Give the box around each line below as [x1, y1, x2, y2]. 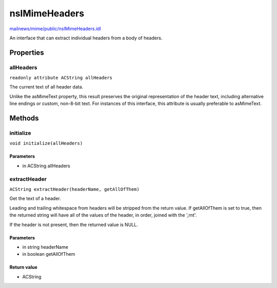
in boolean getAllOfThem [22, 251, 75, 257]
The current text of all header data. [9, 84, 84, 90]
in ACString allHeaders [22, 163, 70, 169]
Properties [9, 48, 44, 57]
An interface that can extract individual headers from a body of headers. [9, 35, 163, 41]
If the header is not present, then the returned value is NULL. [9, 221, 138, 228]
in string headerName [22, 243, 69, 250]
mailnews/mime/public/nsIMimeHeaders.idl [9, 26, 101, 32]
